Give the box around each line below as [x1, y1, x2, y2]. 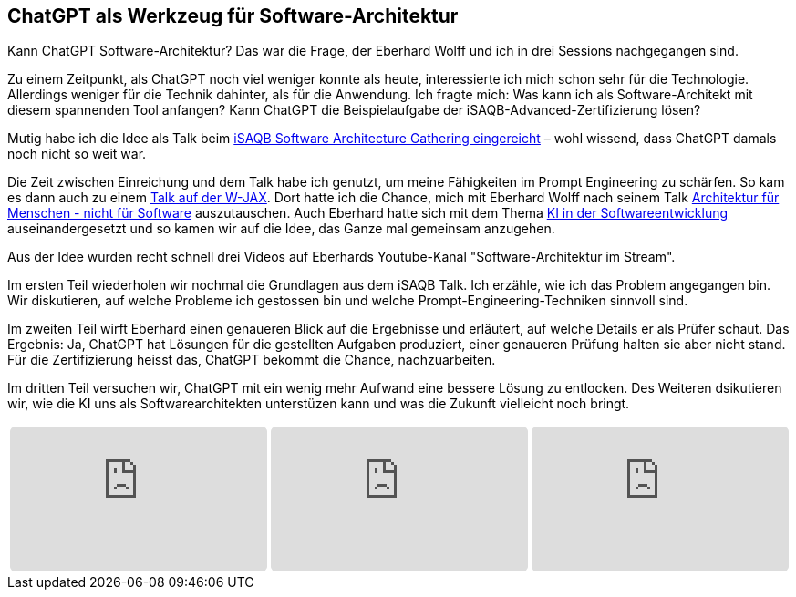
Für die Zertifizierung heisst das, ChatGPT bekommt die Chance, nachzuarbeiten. [7, 352, 496, 368]
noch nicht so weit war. [7, 146, 147, 162]
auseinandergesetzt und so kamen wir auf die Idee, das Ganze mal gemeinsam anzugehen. [7, 221, 555, 237]
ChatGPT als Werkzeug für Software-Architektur [7, 5, 459, 27]
